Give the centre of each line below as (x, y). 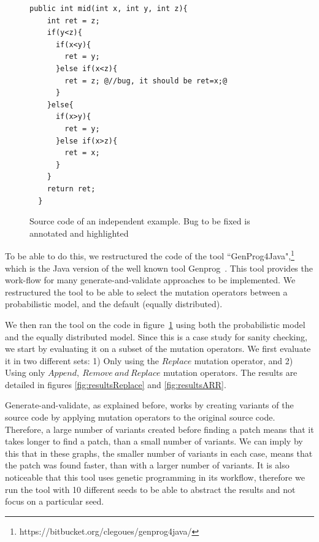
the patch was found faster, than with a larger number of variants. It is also (147, 465)
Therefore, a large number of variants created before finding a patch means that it (159, 429)
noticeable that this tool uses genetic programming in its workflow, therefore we (155, 477)
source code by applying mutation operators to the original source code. (140, 417)
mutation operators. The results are (230, 372)
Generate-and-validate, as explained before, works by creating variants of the (149, 405)
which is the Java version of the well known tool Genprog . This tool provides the (159, 268)
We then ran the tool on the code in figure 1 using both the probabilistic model (155, 324)
